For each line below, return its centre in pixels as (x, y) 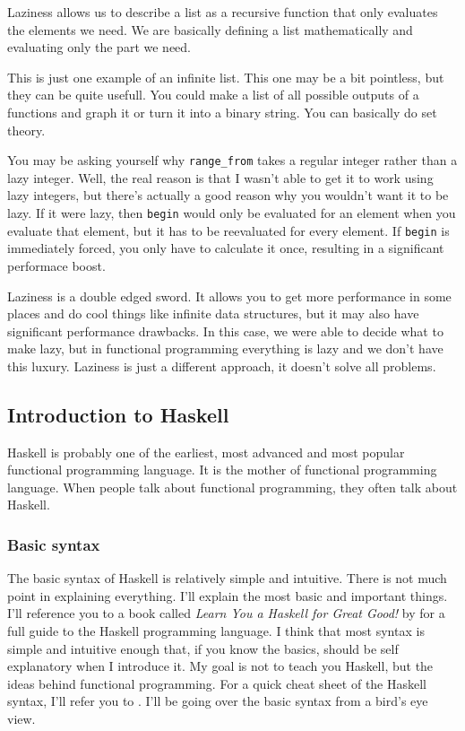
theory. (26, 130)
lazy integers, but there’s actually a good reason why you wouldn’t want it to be (228, 195)
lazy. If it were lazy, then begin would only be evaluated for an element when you (232, 213)
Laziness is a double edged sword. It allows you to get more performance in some (229, 296)
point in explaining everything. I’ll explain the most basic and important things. (228, 595)
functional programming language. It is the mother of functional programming (222, 470)
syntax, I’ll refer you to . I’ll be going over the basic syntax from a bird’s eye (218, 701)
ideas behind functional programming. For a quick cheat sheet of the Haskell (217, 683)
